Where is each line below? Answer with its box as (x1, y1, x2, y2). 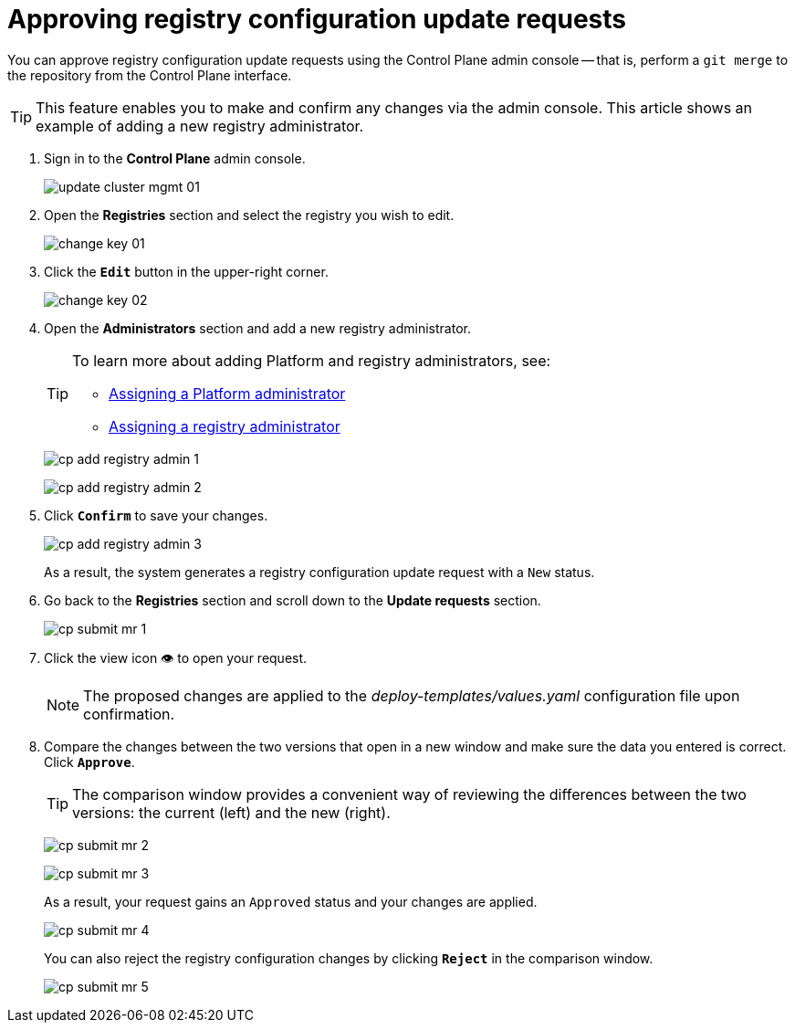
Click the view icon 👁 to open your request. (44, 649, 308, 666)
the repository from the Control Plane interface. (7, 67, 292, 83)
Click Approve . (44, 753, 135, 770)
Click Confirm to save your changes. (44, 507, 268, 523)
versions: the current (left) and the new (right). (72, 803, 391, 822)
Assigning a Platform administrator (109, 384, 346, 403)
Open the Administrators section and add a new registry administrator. (44, 320, 471, 336)
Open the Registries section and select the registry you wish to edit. (44, 206, 455, 223)
